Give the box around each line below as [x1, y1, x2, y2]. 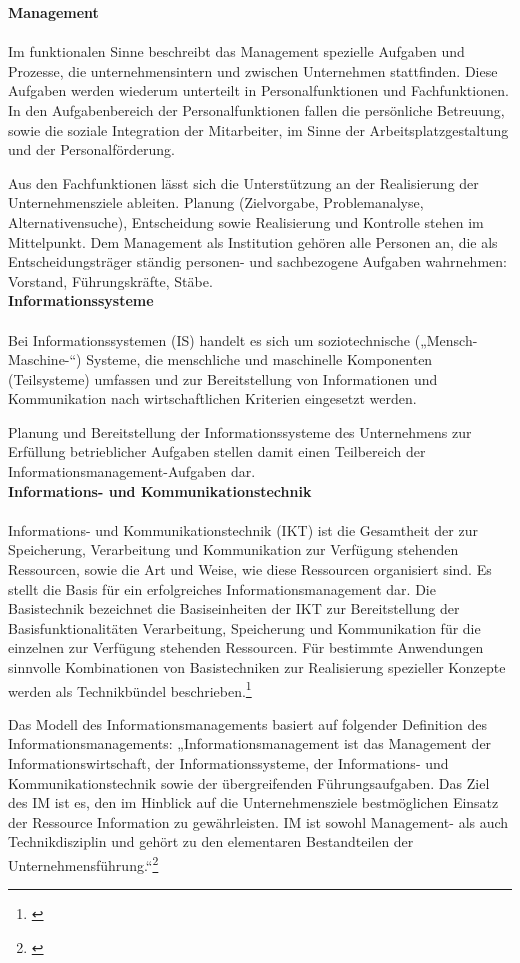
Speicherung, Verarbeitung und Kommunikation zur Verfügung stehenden [8, 539, 459, 560]
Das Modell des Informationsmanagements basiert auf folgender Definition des [8, 713, 487, 734]
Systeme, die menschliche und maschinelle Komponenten [86, 349, 433, 370]
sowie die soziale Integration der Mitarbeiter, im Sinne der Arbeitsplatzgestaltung [8, 119, 509, 140]
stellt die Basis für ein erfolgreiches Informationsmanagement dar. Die [8, 578, 436, 599]
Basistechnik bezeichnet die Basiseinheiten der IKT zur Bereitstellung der [8, 598, 460, 619]
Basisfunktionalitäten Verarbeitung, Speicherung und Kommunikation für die [8, 617, 481, 638]
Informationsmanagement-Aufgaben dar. [8, 461, 256, 482]
